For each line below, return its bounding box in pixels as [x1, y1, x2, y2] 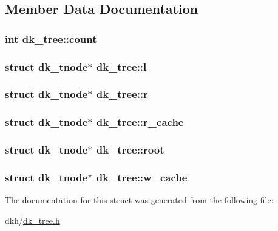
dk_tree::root [96, 142, 164, 157]
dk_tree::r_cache [96, 114, 184, 129]
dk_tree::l [96, 59, 147, 74]
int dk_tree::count [5, 31, 97, 46]
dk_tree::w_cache [96, 169, 188, 184]
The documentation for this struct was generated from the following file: [5, 194, 274, 206]
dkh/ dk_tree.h [5, 213, 60, 226]
